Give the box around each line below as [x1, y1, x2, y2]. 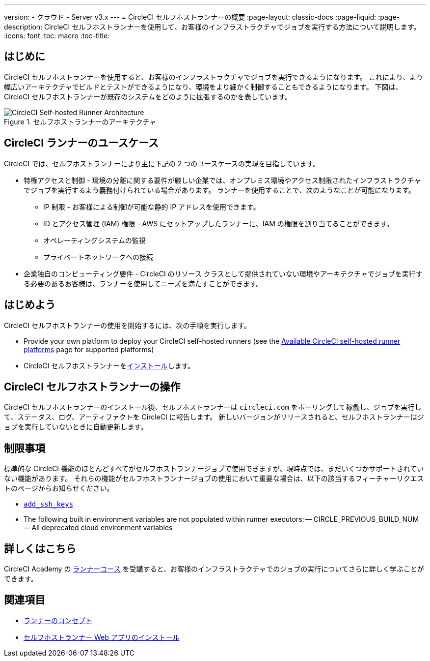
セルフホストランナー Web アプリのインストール [24, 632, 180, 641]
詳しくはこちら [4, 542, 76, 555]
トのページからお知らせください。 [4, 484, 114, 493]
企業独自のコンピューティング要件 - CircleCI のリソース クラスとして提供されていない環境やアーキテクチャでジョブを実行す [24, 269, 423, 278]
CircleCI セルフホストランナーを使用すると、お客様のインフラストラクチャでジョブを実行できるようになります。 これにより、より [4, 72, 423, 81]
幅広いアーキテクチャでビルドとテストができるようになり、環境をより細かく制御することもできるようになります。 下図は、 [4, 82, 403, 91]
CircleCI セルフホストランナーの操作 [4, 380, 181, 393]
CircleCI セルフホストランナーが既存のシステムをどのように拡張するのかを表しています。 [4, 92, 292, 101]
